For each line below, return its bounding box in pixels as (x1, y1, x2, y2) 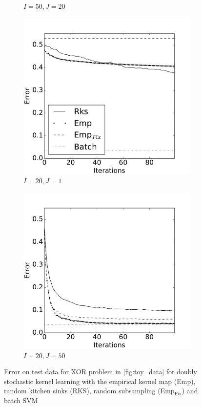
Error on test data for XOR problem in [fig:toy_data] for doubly (4, 366, 197, 377)
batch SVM (4, 395, 38, 406)
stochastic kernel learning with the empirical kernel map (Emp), (4, 376, 196, 386)
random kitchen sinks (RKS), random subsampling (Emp (4, 386, 175, 396)
